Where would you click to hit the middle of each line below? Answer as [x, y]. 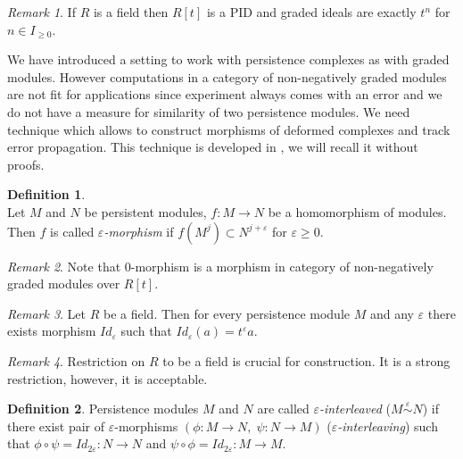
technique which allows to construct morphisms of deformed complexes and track [229, 129]
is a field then [131, 12]
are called [283, 409]
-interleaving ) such [388, 426]
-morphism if [139, 231]
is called [72, 231]
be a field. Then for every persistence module [227, 313]
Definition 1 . [46, 194]
